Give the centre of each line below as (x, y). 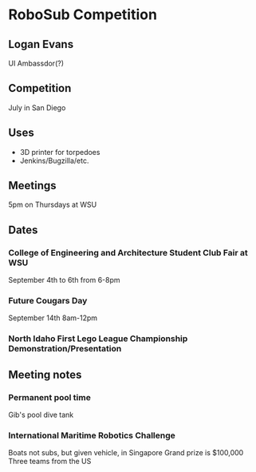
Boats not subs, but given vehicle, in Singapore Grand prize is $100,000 (126, 453)
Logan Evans (41, 44)
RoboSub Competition (83, 15)
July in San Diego (37, 107)
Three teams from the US (50, 462)
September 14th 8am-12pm (53, 318)
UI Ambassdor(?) (36, 63)
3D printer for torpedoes (60, 152)
